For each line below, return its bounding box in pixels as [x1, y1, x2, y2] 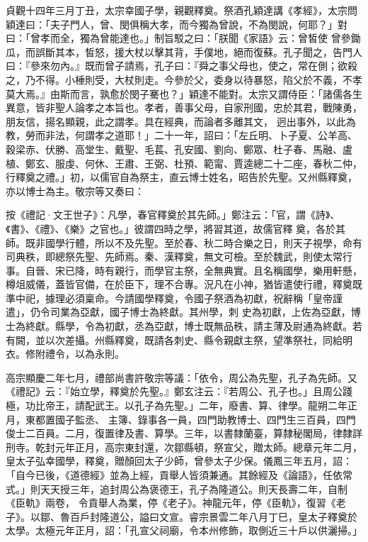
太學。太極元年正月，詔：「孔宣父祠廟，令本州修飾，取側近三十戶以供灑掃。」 [6, 523, 362, 538]
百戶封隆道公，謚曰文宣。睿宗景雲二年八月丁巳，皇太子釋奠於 [69, 509, 357, 524]
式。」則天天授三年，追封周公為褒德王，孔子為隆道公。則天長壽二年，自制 [6, 481, 347, 496]
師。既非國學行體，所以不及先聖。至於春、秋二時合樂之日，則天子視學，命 [6, 235, 352, 250]
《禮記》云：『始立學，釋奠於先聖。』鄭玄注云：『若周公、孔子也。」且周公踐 [6, 384, 352, 399]
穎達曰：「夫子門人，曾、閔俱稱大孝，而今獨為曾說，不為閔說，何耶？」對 [6, 16, 347, 31]
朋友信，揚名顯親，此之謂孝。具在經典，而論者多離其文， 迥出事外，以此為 [6, 114, 356, 128]
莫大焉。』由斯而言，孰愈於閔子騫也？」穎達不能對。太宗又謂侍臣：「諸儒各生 [6, 86, 362, 101]
